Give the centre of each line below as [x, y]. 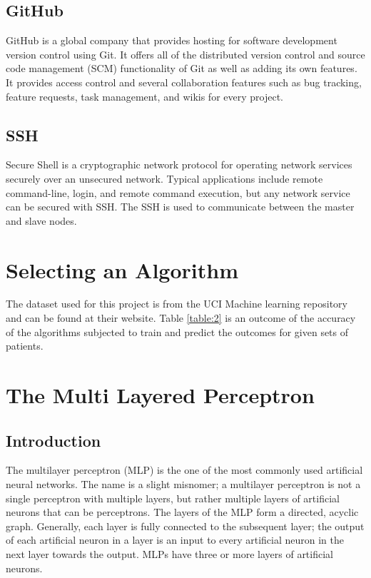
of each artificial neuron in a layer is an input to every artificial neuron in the [175, 540]
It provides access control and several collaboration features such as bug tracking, [184, 82]
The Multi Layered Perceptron [160, 395]
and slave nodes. [41, 220]
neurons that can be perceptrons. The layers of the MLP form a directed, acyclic [182, 512]
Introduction [54, 440]
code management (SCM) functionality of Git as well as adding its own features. [182, 68]
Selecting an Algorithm [122, 269]
